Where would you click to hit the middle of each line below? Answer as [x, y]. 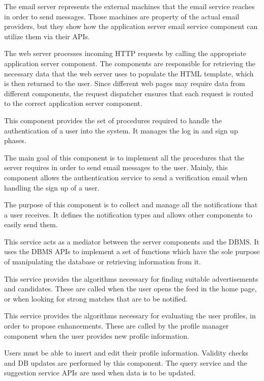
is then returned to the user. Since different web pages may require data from [125, 83]
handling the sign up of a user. [52, 187]
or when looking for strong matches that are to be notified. [96, 298]
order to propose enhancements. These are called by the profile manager [116, 326]
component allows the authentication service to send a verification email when [126, 177]
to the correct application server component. [73, 103]
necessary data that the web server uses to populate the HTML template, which [129, 73]
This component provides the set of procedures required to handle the [113, 120]
